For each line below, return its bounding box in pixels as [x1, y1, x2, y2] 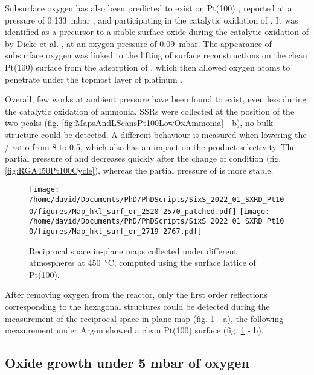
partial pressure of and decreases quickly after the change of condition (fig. [5, 152, 281, 165]
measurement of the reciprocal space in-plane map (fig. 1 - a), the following [5, 312, 284, 324]
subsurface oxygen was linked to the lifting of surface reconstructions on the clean [5, 49, 307, 61]
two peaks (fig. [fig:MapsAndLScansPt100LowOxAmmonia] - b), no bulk [5, 116, 274, 129]
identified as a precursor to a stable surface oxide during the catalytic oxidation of [5, 25, 309, 38]
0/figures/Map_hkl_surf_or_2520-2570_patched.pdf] [29, 207, 237, 216]
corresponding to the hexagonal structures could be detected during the [5, 300, 270, 312]
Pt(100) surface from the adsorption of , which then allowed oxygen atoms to [5, 60, 290, 73]
